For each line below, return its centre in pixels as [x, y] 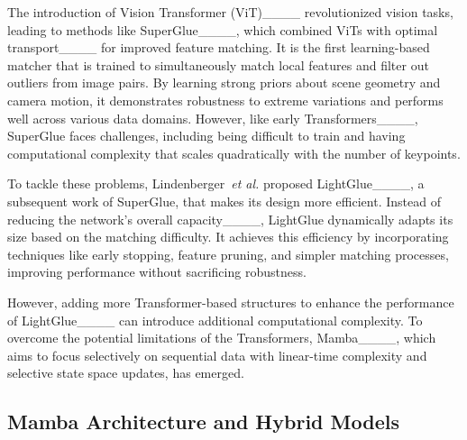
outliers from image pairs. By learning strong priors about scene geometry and [224, 82]
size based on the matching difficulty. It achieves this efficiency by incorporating [228, 237]
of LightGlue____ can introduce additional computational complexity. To [215, 320]
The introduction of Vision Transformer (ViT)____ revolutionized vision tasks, [230, 12]
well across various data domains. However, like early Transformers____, [213, 118]
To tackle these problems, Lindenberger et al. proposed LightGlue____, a [216, 183]
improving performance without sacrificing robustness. [157, 272]
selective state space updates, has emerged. [126, 373]
